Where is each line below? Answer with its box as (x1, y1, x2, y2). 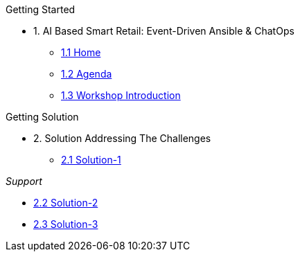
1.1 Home (61, 46, 101, 58)
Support (6, 175, 42, 187)
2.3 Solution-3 (33, 218, 98, 230)
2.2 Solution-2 (33, 197, 98, 209)
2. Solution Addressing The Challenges (33, 132, 211, 144)
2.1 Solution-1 (61, 154, 121, 166)
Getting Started (6, 3, 76, 15)
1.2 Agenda (61, 68, 112, 80)
